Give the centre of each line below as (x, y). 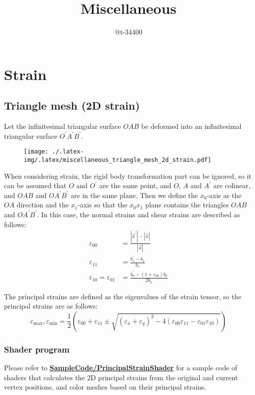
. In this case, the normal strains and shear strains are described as (138, 214)
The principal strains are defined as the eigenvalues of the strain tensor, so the (123, 296)
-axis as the (224, 195)
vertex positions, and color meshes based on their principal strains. (105, 387)
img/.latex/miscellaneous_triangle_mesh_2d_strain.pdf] (118, 160)
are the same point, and (135, 185)
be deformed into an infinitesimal (191, 126)
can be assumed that (35, 185)
